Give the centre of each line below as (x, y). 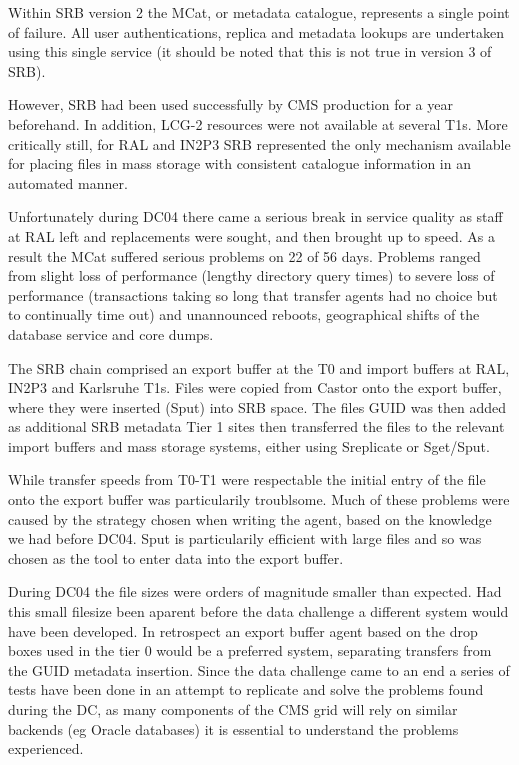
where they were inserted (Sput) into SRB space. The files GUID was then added (257, 406)
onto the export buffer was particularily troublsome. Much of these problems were (259, 499)
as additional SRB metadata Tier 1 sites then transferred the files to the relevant (256, 426)
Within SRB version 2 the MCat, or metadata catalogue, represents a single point (259, 12)
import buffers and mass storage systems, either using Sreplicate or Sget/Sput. (249, 445)
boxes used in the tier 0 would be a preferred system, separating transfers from (250, 650)
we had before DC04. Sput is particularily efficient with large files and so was (245, 538)
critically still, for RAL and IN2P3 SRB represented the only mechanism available (259, 143)
